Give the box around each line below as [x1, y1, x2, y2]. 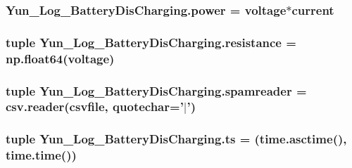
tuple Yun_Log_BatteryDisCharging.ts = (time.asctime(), [6, 130, 347, 148]
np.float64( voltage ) [6, 49, 115, 67]
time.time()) [6, 146, 77, 164]
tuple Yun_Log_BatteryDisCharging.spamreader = [6, 82, 307, 99]
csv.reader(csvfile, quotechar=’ [6, 98, 184, 115]
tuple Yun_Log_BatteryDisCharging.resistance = [6, 33, 296, 51]
